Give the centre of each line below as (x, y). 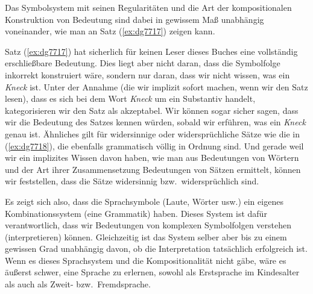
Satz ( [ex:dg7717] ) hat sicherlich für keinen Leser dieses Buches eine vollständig (151, 51)
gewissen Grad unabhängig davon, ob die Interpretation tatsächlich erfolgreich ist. (156, 249)
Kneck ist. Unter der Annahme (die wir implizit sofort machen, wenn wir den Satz (156, 86)
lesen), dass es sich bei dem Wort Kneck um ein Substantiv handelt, (130, 99)
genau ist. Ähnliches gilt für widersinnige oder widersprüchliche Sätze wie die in (152, 133)
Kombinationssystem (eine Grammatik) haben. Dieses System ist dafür (136, 213)
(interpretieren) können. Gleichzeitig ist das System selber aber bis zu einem (146, 236)
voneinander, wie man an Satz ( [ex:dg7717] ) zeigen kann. (110, 31)
